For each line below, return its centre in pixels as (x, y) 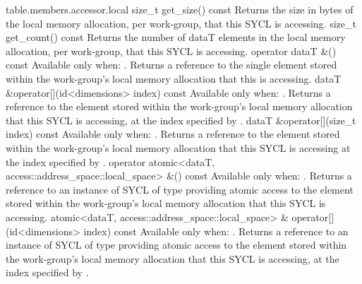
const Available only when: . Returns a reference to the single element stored (171, 65)
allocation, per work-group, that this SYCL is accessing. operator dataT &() (171, 51)
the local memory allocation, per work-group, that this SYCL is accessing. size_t (181, 23)
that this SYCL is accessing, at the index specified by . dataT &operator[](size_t (181, 120)
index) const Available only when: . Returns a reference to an (216, 231)
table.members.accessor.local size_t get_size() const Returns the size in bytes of (180, 9)
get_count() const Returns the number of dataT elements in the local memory (176, 37)
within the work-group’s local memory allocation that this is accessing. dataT (174, 78)
